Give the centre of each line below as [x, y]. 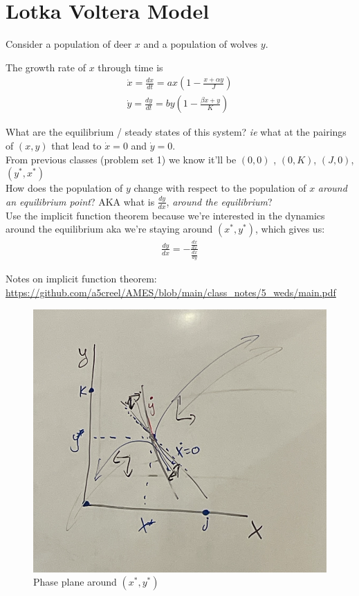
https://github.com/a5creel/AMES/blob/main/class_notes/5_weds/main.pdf [171, 292]
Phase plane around [75, 582]
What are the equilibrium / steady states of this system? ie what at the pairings [176, 132]
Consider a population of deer [69, 44]
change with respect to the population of [220, 188]
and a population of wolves [201, 44]
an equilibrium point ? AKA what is [80, 201]
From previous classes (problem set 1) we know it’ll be [121, 159]
